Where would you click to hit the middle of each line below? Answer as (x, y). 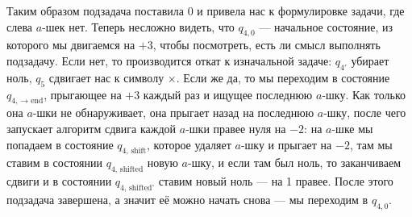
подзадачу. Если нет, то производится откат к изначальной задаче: (169, 60)
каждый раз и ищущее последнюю (228, 94)
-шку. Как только (364, 94)
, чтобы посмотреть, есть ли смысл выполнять (266, 45)
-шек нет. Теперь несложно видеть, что (138, 26)
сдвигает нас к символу (106, 77)
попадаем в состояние (60, 144)
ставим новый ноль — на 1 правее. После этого (276, 181)
